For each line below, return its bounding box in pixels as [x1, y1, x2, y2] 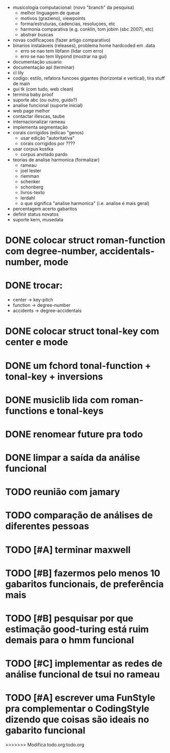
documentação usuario [12, 59, 62, 65]
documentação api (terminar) [12, 64, 75, 70]
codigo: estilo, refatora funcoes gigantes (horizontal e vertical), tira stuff [12, 75, 165, 81]
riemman [20, 173, 39, 179]
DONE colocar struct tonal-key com [5, 325, 160, 337]
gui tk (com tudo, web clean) [12, 86, 74, 92]
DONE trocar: [5, 280, 63, 291]
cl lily [12, 70, 24, 76]
